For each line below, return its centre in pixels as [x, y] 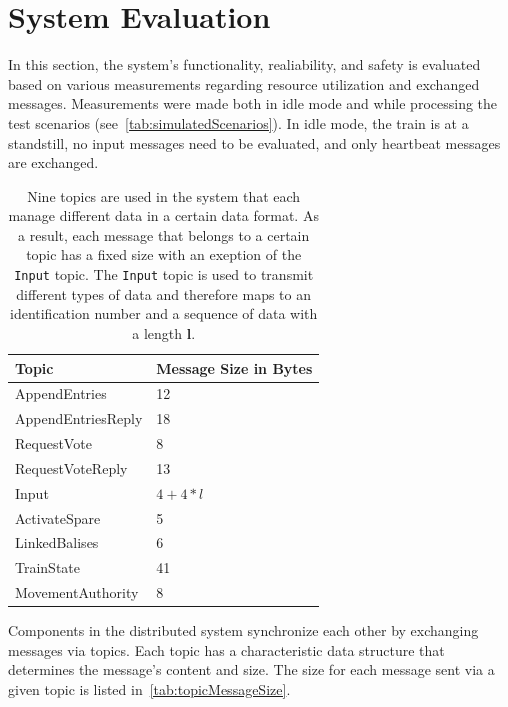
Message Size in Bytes [234, 367]
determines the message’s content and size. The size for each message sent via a [251, 669]
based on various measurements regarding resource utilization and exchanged [244, 83]
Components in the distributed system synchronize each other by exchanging [243, 630]
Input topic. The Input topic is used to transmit [164, 274]
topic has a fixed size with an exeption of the [164, 254]
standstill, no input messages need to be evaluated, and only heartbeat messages [254, 142]
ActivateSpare [58, 517]
